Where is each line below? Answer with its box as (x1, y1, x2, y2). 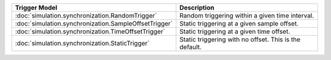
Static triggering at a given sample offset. (179, 19, 299, 27)
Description (179, 4, 215, 12)
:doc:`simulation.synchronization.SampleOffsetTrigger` (15, 19, 173, 27)
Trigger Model (15, 4, 58, 12)
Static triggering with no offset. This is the (179, 35, 300, 44)
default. (179, 43, 202, 51)
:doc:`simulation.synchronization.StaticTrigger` (15, 39, 150, 47)
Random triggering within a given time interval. (179, 12, 314, 19)
